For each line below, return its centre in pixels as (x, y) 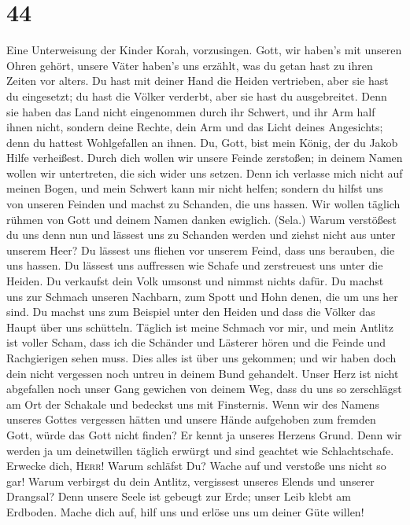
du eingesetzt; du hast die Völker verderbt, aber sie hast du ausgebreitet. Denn (197, 95)
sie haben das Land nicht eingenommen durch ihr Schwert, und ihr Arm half (191, 111)
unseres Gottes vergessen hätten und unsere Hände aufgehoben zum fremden (191, 419)
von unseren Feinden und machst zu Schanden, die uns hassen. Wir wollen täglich (203, 204)
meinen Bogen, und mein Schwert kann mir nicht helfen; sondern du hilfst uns (195, 188)
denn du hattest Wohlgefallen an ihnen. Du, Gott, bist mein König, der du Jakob (202, 142)
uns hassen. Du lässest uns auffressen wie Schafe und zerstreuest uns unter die (195, 265)
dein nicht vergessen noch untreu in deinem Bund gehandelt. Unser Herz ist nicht (203, 373)
